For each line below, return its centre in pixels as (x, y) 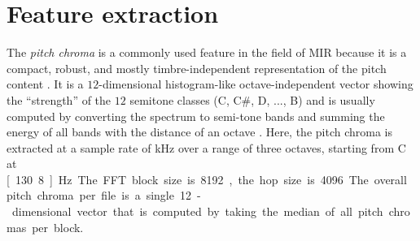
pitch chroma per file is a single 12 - (104, 195)
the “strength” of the (59, 99)
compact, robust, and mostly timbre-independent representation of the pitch (197, 68)
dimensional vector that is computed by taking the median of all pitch (197, 211)
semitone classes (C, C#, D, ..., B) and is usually (252, 99)
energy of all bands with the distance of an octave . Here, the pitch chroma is (199, 132)
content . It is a (45, 84)
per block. (58, 227)
